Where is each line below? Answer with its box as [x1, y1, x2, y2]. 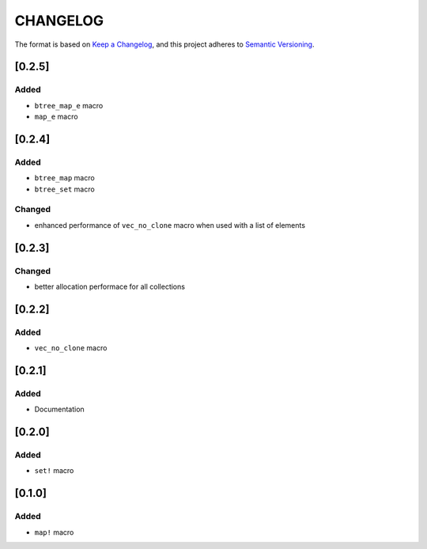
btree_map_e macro [34, 100, 104, 110]
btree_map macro [34, 173, 95, 183]
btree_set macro [34, 184, 95, 194]
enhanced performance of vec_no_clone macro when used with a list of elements [34, 220, 306, 229]
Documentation [34, 404, 85, 415]
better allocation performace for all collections [34, 282, 186, 291]
